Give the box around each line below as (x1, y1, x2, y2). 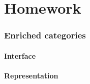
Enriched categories (4, 29, 86, 41)
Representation (4, 70, 58, 80)
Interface (4, 50, 36, 61)
